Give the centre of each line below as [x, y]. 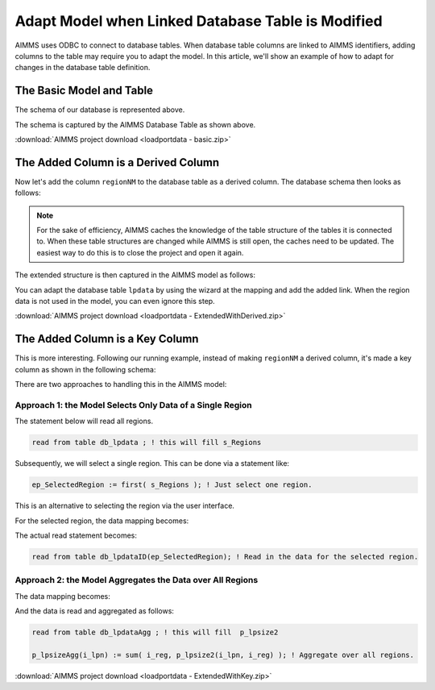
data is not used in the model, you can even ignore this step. [115, 301]
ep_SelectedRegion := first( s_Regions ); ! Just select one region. [172, 485]
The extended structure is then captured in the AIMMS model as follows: [135, 275]
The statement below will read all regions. [84, 421]
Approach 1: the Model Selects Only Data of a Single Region [134, 405]
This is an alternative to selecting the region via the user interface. [125, 506]
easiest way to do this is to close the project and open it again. [140, 252]
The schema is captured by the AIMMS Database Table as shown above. [135, 124]
